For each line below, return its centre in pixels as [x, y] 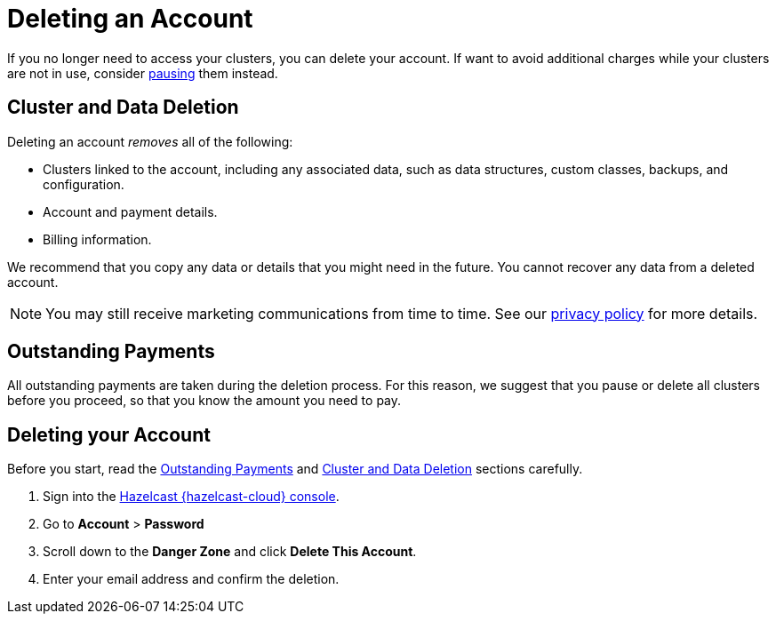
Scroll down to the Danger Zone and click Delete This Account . [230, 552]
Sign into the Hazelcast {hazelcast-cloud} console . [191, 497]
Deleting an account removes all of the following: [150, 141]
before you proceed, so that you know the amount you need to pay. [204, 401]
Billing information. [97, 239]
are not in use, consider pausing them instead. [143, 73]
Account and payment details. [130, 211]
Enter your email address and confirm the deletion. [191, 579]
